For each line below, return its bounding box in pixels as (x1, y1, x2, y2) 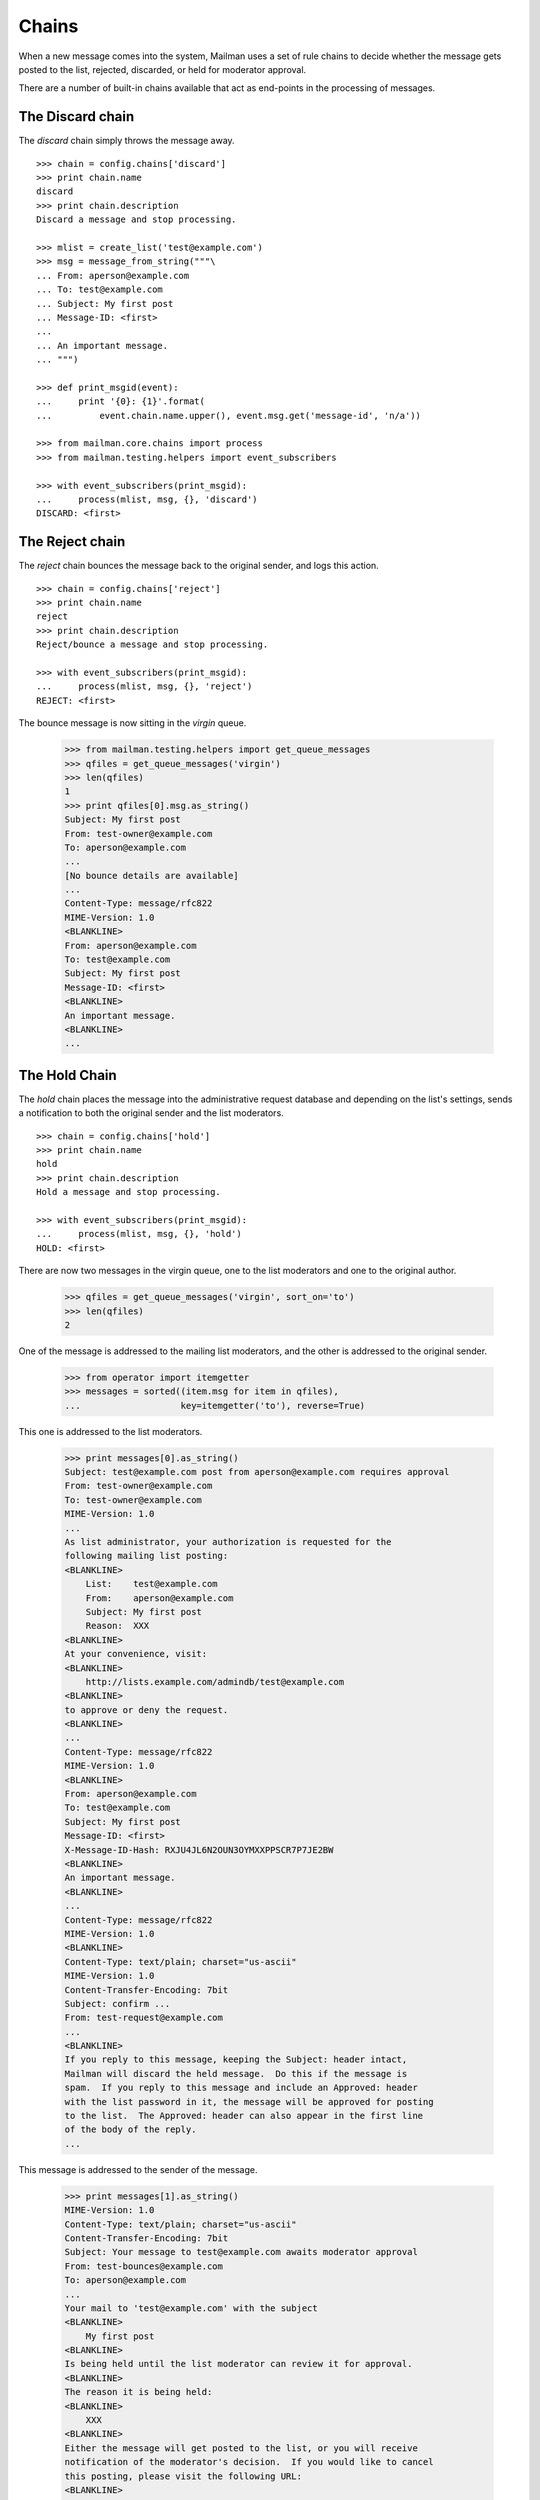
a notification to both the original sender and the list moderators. (18, 1107, 284, 1119)
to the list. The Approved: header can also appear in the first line (64, 2110, 424, 2122)
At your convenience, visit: (64, 1648, 208, 1660)
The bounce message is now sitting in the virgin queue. (18, 717, 247, 729)
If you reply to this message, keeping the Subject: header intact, (64, 2054, 408, 2065)
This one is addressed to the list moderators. (18, 1425, 203, 1437)
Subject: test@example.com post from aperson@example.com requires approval (64, 1466, 450, 1478)
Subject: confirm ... (64, 1998, 171, 2009)
